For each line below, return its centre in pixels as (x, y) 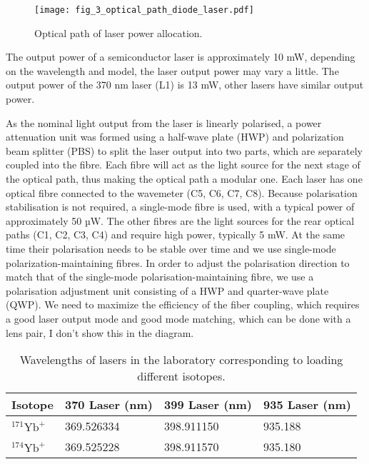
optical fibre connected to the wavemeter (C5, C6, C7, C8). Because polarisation (182, 192)
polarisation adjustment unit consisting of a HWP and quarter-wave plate (167, 290)
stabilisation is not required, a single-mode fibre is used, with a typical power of (180, 207)
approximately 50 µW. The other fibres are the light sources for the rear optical (180, 220)
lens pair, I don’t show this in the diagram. (100, 332)
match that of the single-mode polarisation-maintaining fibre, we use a (160, 277)
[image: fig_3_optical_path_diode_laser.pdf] (144, 10)
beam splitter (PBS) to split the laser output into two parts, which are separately (184, 150)
